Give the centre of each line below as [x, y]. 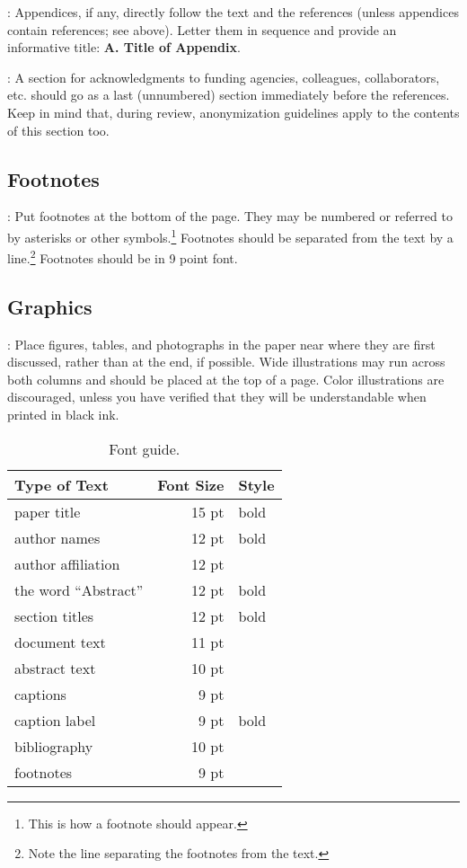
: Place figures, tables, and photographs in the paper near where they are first [221, 344]
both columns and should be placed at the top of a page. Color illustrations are [226, 379]
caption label [55, 720]
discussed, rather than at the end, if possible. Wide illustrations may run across [226, 362]
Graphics [50, 306]
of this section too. [58, 130]
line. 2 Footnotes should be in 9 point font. [123, 257]
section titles [54, 616]
